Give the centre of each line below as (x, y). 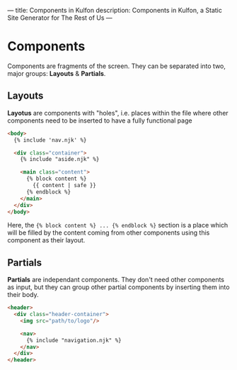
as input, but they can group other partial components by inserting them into (118, 287)
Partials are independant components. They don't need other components (116, 280)
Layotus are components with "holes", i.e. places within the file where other (118, 113)
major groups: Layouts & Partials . (57, 73)
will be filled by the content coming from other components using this (109, 232)
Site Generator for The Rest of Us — (60, 18)
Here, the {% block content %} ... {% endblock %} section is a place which (118, 225)
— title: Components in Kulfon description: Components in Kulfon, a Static (115, 10)
